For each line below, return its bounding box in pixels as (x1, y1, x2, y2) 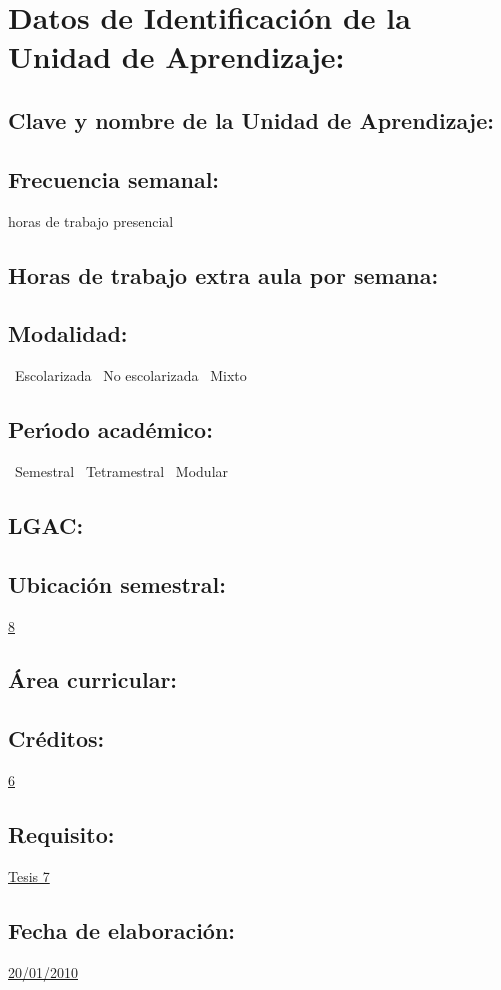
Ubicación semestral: (8, 568, 226, 599)
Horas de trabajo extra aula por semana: (8, 259, 439, 290)
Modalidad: (8, 318, 128, 349)
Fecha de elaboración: (8, 914, 236, 945)
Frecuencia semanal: (8, 163, 220, 194)
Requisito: (8, 819, 115, 850)
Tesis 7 (8, 865, 50, 886)
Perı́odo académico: (8, 414, 213, 445)
